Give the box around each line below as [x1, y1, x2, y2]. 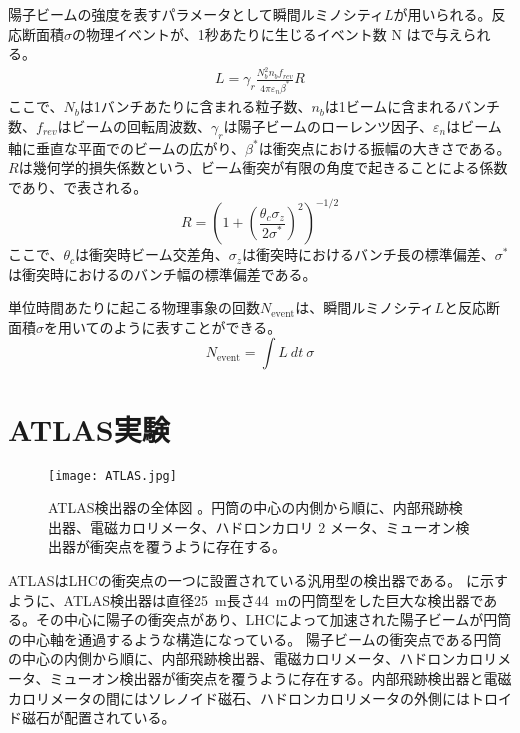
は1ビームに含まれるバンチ [324, 96, 501, 117]
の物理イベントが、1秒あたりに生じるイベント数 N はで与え [72, 23, 463, 44]
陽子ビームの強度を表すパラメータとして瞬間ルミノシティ [8, 4, 384, 24]
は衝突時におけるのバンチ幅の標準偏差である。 [8, 263, 317, 284]
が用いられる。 [393, 4, 492, 24]
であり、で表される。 [8, 176, 148, 197]
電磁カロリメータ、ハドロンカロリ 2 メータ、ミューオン [89, 516, 456, 537]
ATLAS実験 [8, 408, 170, 449]
